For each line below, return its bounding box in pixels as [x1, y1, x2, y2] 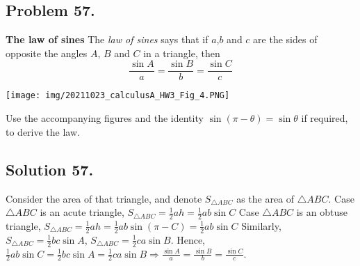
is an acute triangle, [40, 205, 124, 219]
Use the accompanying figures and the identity [6, 111, 204, 125]
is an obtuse [296, 205, 347, 219]
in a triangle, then [143, 45, 220, 60]
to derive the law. [6, 124, 80, 139]
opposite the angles [6, 45, 88, 60]
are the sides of [253, 32, 318, 47]
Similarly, [241, 218, 281, 233]
